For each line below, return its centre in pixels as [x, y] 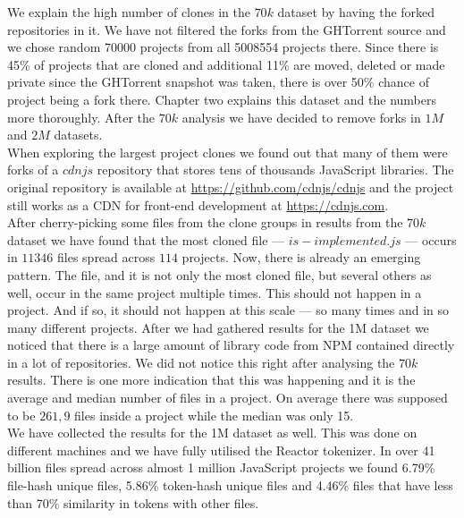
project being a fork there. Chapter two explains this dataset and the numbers [222, 99]
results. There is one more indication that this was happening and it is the [211, 380]
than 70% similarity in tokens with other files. [133, 502]
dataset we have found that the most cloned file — [146, 239]
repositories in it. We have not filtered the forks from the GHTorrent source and [227, 29]
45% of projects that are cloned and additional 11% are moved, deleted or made [226, 64]
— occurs [431, 239]
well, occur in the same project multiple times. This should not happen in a [215, 292]
